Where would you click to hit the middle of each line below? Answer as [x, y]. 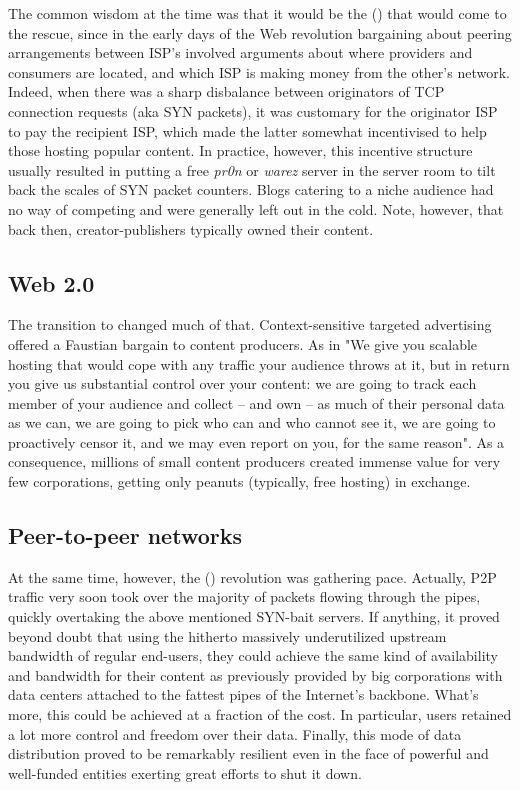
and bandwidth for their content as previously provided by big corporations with [255, 674]
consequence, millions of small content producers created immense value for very [254, 461]
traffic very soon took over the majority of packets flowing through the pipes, [244, 596]
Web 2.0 [51, 282]
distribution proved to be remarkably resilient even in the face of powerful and [248, 753]
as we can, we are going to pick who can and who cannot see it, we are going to [252, 422]
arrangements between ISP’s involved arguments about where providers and [240, 52]
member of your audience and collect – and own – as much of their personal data [256, 402]
